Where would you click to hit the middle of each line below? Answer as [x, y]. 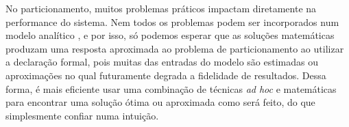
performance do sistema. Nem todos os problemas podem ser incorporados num [172, 22]
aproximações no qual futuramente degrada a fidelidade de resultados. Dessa [166, 75]
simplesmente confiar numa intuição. [82, 115]
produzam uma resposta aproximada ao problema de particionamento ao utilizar [175, 48]
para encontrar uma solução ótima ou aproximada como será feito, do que [160, 102]
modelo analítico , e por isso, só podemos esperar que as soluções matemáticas [170, 35]
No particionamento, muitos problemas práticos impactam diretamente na [161, 8]
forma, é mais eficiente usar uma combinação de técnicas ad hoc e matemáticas [171, 88]
